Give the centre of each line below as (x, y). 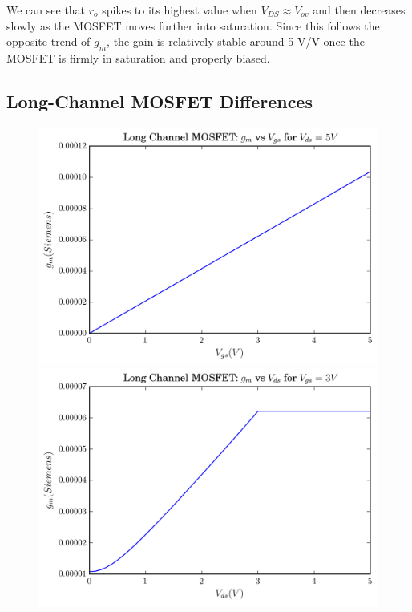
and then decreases (359, 10)
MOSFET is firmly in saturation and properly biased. (138, 57)
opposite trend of (48, 41)
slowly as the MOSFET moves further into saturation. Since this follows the (193, 25)
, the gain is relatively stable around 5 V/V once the (236, 41)
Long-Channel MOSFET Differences (160, 101)
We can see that (46, 10)
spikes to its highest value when (180, 10)
